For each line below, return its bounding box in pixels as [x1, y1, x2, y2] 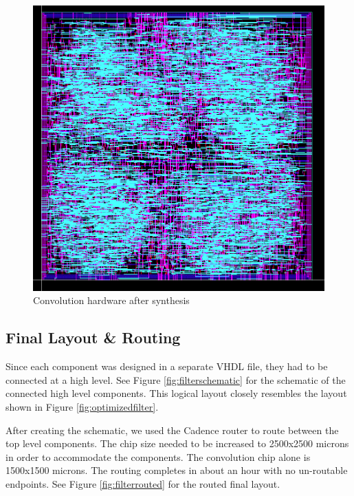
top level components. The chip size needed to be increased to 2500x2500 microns [5, 436, 349, 451]
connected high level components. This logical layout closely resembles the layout [5, 386, 347, 400]
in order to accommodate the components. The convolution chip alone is [5, 449, 311, 464]
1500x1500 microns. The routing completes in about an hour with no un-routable [5, 463, 348, 477]
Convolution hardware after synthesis [33, 293, 190, 308]
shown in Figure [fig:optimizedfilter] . [5, 399, 159, 413]
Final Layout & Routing [5, 327, 181, 348]
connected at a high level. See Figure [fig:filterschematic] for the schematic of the [5, 372, 346, 387]
